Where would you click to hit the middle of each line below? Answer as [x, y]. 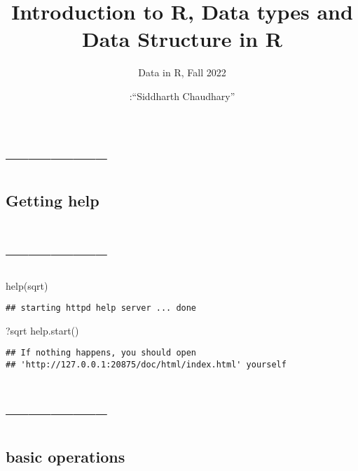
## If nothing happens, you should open [101, 353]
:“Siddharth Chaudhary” [182, 96]
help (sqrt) [27, 285]
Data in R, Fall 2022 [182, 72]
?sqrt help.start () [42, 330]
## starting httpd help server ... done [101, 308]
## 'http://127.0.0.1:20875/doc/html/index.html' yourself [146, 365]
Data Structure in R [182, 39]
